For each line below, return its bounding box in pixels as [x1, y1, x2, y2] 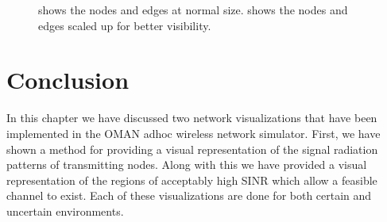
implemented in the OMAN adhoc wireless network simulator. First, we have [6, 124, 381, 141]
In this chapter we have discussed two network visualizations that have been [6, 109, 377, 126]
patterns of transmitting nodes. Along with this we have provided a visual [6, 156, 367, 173]
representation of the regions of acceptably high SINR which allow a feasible [6, 171, 377, 188]
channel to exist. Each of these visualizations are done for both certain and [6, 187, 372, 204]
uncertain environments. [6, 202, 124, 219]
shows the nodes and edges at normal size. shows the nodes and [38, 2, 348, 17]
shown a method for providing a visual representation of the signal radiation [6, 140, 378, 157]
